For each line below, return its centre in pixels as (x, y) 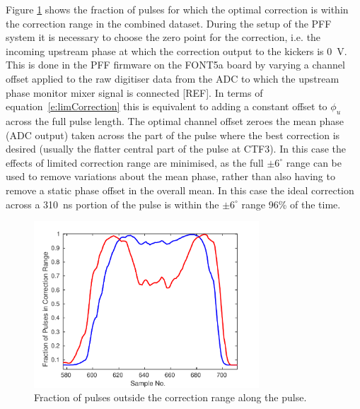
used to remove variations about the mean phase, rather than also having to (170, 176)
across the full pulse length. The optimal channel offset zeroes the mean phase (175, 120)
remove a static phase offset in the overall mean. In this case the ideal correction (180, 190)
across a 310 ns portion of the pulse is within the (112, 204)
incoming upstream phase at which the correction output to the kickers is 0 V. (176, 51)
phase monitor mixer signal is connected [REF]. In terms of (134, 92)
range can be (314, 162)
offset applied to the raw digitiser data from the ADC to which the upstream (173, 78)
